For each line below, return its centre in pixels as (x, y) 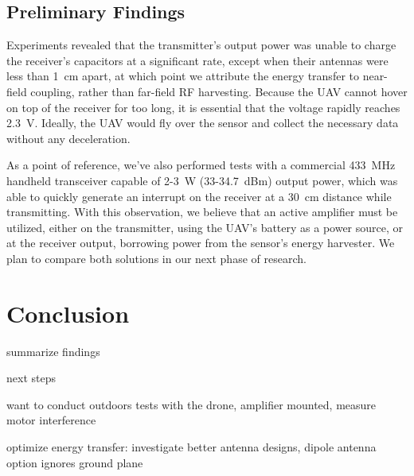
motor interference (51, 420)
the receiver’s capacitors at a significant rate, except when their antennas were (197, 60)
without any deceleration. (68, 138)
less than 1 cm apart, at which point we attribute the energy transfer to (183, 76)
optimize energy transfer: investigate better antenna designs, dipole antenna (191, 447)
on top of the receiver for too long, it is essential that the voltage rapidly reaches (203, 107)
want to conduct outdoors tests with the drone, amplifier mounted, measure (191, 404)
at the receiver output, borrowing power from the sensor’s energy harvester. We (201, 243)
